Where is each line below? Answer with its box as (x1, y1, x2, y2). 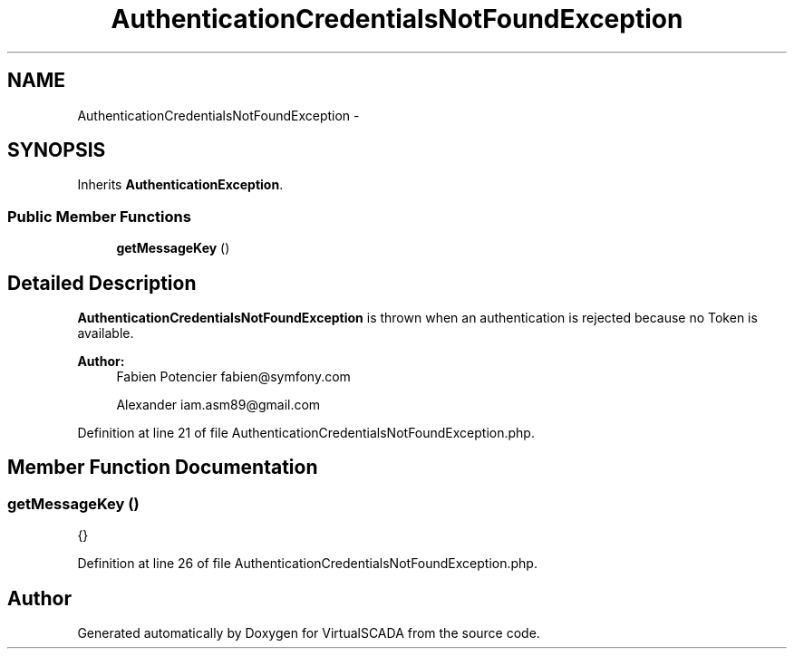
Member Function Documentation (7, 456, 318, 479)
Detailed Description (7, 271, 197, 294)
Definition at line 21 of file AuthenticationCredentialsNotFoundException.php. (77, 425, 535, 441)
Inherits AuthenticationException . (77, 177, 284, 193)
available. (77, 325, 134, 342)
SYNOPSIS (7, 139, 106, 162)
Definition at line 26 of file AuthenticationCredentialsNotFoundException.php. (77, 555, 537, 572)
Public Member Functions (7, 207, 191, 226)
